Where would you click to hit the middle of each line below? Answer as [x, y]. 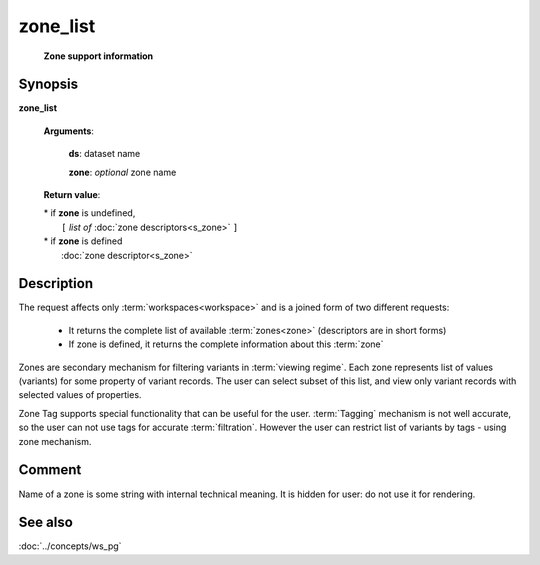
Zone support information [98, 56]
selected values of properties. [80, 395]
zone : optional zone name [122, 172]
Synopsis [48, 84]
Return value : [72, 195]
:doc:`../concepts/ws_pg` [70, 546]
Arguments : [69, 131]
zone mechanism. [55, 441]
